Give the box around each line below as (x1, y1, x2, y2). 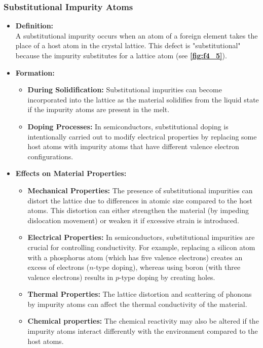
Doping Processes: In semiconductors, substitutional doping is (27, 121, 229, 131)
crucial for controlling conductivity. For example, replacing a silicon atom (27, 241, 255, 252)
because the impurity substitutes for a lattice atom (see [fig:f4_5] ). (15, 50, 227, 60)
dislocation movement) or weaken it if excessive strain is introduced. (27, 215, 239, 225)
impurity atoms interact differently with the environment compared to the (27, 326, 258, 336)
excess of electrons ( (27, 262, 90, 272)
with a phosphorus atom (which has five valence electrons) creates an (27, 252, 243, 262)
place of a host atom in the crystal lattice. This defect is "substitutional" (15, 40, 241, 51)
